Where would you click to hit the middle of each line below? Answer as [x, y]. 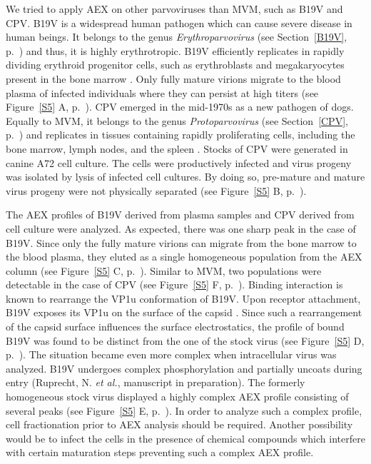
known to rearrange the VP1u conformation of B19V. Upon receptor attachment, [183, 298]
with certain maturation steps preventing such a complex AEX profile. [160, 452]
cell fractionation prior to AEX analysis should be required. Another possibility [179, 424]
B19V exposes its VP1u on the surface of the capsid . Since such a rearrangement [184, 312]
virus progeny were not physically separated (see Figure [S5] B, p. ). [156, 190]
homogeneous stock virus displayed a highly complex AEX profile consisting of [177, 397]
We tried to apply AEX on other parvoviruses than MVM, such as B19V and [174, 9]
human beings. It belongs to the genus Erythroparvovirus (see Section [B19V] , [177, 37]
